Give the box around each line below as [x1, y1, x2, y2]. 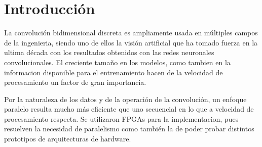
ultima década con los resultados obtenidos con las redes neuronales [4, 47, 214, 58]
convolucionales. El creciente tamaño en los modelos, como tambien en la [4, 57, 231, 67]
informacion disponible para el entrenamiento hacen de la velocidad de [4, 67, 223, 77]
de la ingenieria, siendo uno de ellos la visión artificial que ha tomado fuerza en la [4, 37, 258, 47]
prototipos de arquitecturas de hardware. [4, 133, 131, 144]
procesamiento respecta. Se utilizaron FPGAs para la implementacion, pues [4, 113, 239, 124]
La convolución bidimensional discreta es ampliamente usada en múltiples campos [4, 27, 258, 38]
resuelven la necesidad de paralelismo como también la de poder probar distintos [4, 123, 254, 134]
